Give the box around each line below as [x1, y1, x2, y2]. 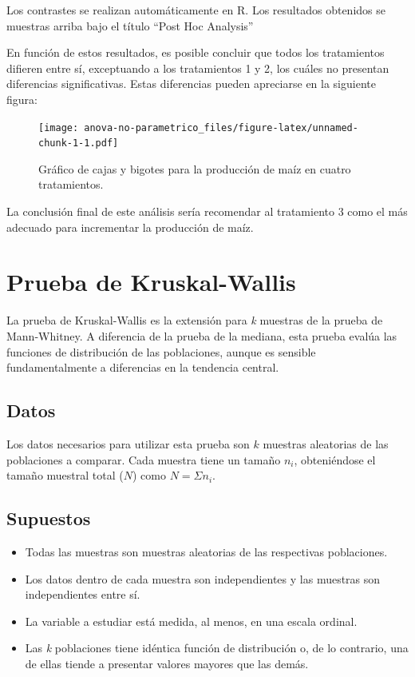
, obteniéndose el [294, 451, 376, 468]
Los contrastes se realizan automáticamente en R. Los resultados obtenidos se [6, 2, 385, 18]
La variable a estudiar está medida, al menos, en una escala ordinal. [25, 612, 358, 629]
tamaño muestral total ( [6, 467, 124, 484]
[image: [38, 121, 79, 133]
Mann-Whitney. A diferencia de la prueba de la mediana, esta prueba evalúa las [6, 327, 397, 344]
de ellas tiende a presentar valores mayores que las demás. [25, 655, 309, 671]
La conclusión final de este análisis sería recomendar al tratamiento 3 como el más [6, 203, 408, 220]
